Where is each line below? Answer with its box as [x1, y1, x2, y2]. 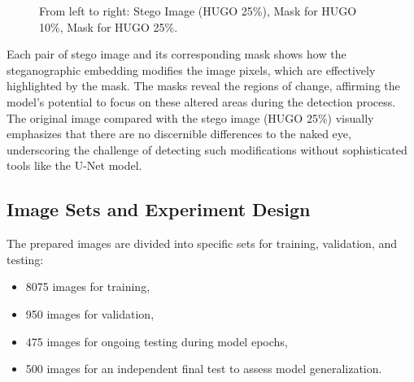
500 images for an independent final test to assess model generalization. [25, 360, 382, 377]
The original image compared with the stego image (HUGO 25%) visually [7, 109, 374, 126]
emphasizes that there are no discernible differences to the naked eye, [7, 125, 351, 142]
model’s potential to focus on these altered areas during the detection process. [7, 93, 396, 110]
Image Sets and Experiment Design [7, 197, 311, 222]
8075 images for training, [25, 278, 150, 295]
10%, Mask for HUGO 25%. [39, 18, 178, 35]
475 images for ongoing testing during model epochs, [25, 332, 288, 349]
